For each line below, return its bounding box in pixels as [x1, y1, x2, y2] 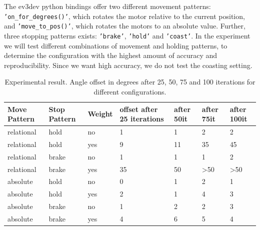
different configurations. [93, 86, 166, 96]
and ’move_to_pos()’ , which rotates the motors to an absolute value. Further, [4, 20, 245, 31]
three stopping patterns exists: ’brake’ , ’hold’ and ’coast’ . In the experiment [4, 30, 250, 40]
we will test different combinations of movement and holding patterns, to [4, 40, 227, 50]
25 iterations [119, 113, 164, 124]
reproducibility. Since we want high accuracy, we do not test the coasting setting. [4, 59, 252, 70]
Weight [87, 108, 113, 119]
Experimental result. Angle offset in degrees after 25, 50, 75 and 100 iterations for [4, 76, 255, 87]
